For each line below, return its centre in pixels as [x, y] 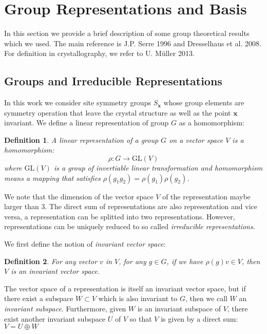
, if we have [185, 261]
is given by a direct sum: [199, 318]
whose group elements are [204, 103]
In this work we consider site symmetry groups [78, 103]
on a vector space [196, 140]
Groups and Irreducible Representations [113, 81]
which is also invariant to [138, 298]
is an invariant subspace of [179, 309]
